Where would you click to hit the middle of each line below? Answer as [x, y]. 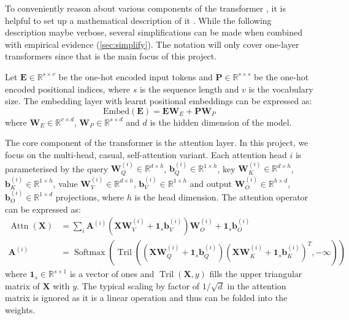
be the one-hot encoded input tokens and [136, 76]
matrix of [22, 285]
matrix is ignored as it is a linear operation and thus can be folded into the [146, 298]
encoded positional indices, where [67, 89]
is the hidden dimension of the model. [221, 122]
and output [211, 183]
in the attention [257, 285]
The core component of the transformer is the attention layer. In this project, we [157, 143]
